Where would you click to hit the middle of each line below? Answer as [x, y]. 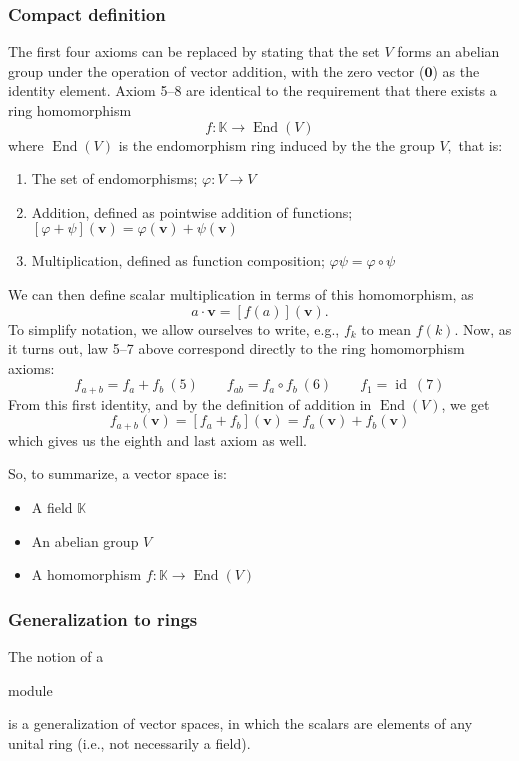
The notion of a [56, 656]
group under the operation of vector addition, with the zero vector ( [216, 70]
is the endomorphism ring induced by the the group [276, 144]
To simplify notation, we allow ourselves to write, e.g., [174, 328]
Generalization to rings [103, 618]
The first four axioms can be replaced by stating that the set [194, 51]
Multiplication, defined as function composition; [178, 260]
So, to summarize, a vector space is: [117, 473]
